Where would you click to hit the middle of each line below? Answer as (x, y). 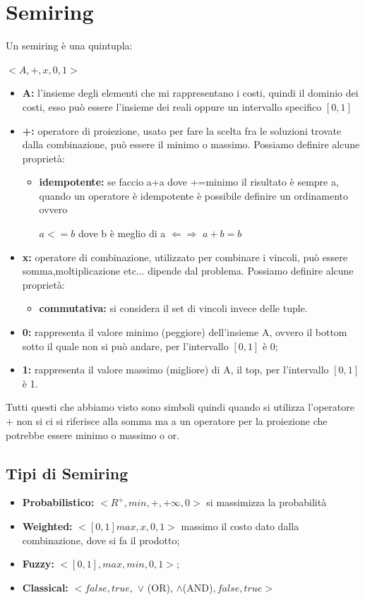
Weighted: (47, 526)
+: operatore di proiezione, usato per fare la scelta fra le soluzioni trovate (182, 130)
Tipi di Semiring (67, 473)
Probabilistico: (58, 502)
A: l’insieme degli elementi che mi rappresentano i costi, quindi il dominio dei (190, 93)
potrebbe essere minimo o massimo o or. (93, 434)
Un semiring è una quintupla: (69, 46)
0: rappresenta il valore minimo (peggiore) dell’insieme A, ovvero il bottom (185, 332)
